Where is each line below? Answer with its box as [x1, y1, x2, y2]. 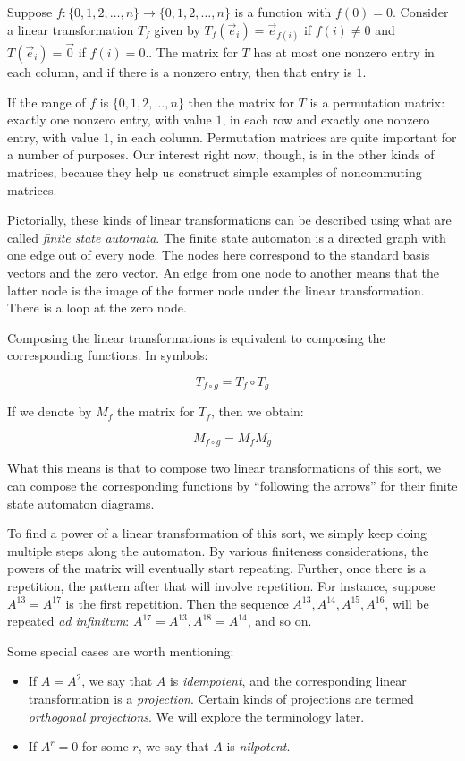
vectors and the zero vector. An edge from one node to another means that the [7, 262, 439, 281]
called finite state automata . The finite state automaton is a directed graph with [7, 227, 446, 246]
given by [154, 20, 200, 38]
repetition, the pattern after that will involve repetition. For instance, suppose [7, 576, 435, 594]
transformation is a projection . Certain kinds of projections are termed [28, 688, 414, 707]
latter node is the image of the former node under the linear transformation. [7, 280, 425, 299]
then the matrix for [188, 92, 294, 111]
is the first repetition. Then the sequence [65, 594, 289, 612]
